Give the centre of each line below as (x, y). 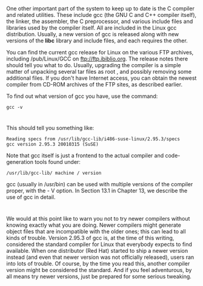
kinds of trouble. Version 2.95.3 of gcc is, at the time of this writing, (90, 238)
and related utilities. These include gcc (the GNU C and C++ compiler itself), (101, 15)
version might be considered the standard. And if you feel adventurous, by (99, 270)
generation (20, 162)
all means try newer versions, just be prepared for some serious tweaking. (99, 276)
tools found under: (57, 162)
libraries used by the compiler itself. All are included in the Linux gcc (92, 28)
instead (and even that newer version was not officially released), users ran (100, 257)
